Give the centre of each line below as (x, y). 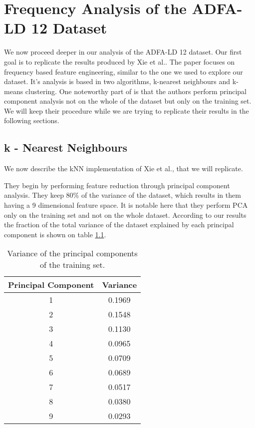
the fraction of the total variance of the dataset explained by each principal (119, 225)
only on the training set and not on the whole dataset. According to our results (125, 215)
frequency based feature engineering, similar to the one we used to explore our (124, 71)
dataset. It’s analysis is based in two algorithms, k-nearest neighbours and (117, 81)
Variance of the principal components (72, 253)
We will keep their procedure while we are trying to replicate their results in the (127, 110)
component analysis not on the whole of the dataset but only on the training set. (128, 101)
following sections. (32, 120)
